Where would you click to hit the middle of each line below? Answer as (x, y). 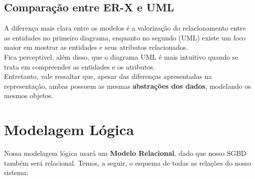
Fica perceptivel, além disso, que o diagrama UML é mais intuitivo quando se (121, 56)
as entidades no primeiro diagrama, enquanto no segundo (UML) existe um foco (125, 37)
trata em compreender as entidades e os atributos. (80, 66)
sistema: (16, 172)
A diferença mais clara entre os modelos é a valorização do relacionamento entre (125, 28)
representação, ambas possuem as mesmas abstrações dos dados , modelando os (127, 86)
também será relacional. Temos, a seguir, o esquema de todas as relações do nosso (127, 162)
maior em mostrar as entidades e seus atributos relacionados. (96, 47)
